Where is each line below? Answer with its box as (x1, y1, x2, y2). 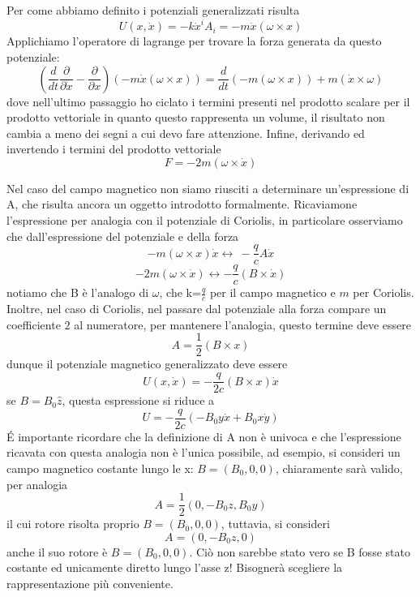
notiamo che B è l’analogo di (6, 284, 149, 301)
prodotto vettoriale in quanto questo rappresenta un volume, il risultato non (6, 109, 385, 126)
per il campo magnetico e (209, 284, 336, 301)
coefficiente (6, 316, 61, 333)
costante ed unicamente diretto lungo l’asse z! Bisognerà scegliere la (6, 559, 343, 576)
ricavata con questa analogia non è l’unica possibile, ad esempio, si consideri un (6, 444, 401, 461)
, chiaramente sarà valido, (275, 459, 403, 476)
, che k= (159, 284, 201, 301)
